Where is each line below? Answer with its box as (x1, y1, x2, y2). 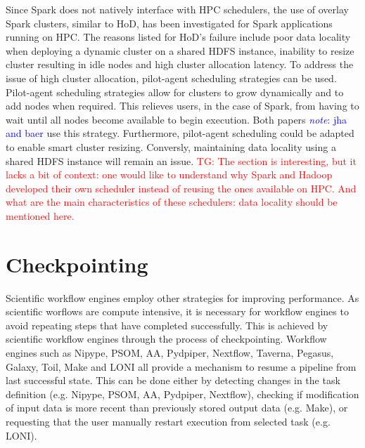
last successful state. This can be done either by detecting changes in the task (6, 373, 340, 388)
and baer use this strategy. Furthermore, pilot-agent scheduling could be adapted (6, 126, 354, 140)
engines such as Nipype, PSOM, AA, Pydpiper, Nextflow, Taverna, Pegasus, (6, 345, 334, 360)
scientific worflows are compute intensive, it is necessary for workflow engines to (6, 304, 349, 319)
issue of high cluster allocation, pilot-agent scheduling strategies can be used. (6, 70, 337, 85)
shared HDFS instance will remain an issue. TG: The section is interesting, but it (6, 153, 357, 168)
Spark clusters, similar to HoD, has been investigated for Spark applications (6, 15, 333, 30)
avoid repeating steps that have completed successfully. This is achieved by (6, 317, 328, 332)
